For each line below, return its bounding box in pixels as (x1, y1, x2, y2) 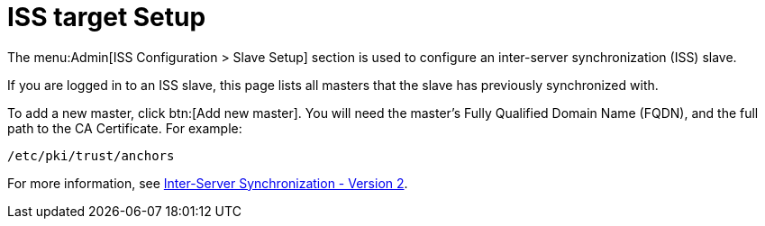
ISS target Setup (7, 2, 206, 32)
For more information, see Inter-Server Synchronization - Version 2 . (7, 175, 408, 191)
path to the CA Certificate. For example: (7, 120, 242, 136)
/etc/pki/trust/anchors (7, 148, 175, 163)
